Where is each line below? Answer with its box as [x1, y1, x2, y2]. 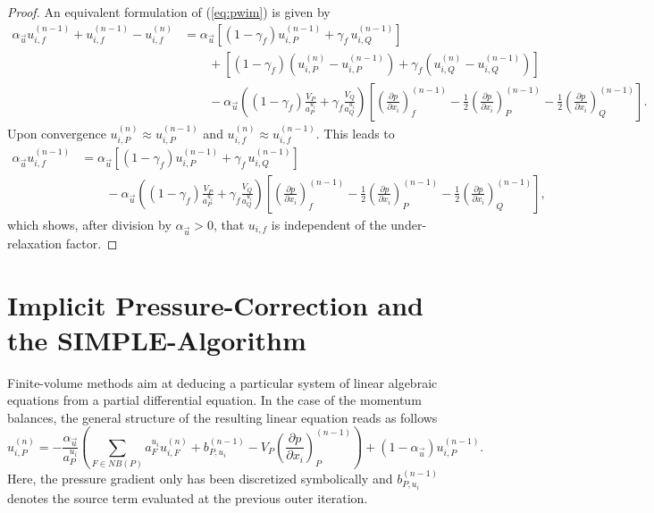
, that [213, 214, 245, 233]
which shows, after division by [7, 214, 172, 233]
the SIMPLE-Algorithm [7, 321, 306, 357]
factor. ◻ [65, 233, 118, 252]
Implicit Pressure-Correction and [7, 286, 423, 323]
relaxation [7, 233, 63, 252]
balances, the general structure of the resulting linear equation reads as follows [7, 408, 438, 426]
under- [390, 214, 427, 233]
